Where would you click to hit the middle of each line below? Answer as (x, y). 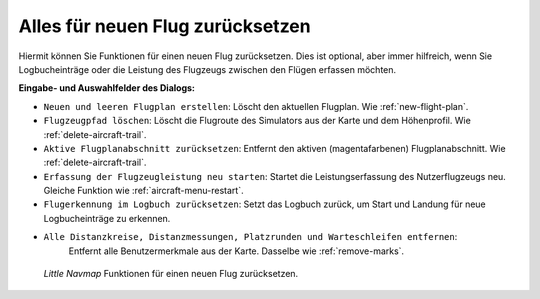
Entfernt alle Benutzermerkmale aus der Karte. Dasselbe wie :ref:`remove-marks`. (236, 251)
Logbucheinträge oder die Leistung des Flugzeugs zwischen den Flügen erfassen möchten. (207, 69)
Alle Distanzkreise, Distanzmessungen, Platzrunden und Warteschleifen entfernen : (250, 237)
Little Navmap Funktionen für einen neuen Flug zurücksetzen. (171, 274)
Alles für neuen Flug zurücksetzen (164, 26)
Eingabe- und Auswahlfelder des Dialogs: (106, 88)
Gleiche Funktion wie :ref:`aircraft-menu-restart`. (143, 191)
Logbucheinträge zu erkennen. (107, 218)
